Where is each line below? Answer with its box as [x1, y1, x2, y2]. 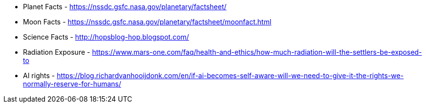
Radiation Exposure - [23, 48, 90, 56]
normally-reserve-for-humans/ [23, 80, 122, 88]
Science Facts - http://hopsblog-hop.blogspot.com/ [23, 33, 189, 41]
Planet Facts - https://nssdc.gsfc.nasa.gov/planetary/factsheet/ [23, 2, 227, 11]
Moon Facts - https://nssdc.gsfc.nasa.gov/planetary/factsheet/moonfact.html [23, 18, 272, 26]
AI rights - [23, 71, 55, 80]
